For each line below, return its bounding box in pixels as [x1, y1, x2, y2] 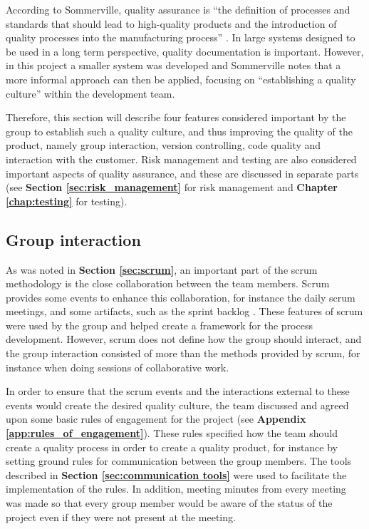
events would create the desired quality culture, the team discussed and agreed [6, 397, 349, 412]
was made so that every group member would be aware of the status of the [6, 495, 333, 510]
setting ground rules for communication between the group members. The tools [6, 453, 352, 468]
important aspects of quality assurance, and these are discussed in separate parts [6, 165, 359, 180]
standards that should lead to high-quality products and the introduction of [6, 16, 337, 31]
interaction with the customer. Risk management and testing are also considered [6, 151, 357, 166]
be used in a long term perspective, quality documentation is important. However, [6, 43, 364, 58]
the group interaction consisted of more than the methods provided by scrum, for [6, 346, 360, 361]
